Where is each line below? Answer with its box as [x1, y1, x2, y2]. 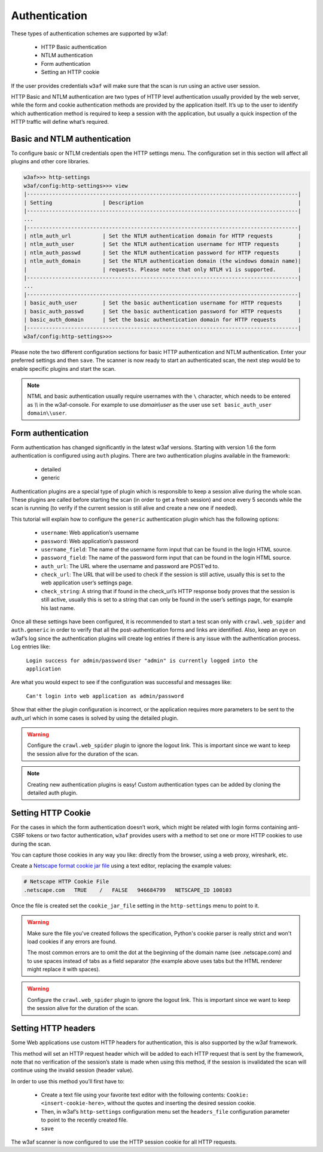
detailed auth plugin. [27, 789, 78, 796]
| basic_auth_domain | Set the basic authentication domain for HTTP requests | [23, 316, 301, 323]
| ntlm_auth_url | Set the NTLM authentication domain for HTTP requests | [23, 233, 301, 239]
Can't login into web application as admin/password [26, 693, 184, 699]
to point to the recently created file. [41, 1116, 128, 1124]
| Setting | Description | [23, 199, 301, 206]
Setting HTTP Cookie [11, 807, 91, 818]
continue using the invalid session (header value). [11, 1066, 134, 1074]
